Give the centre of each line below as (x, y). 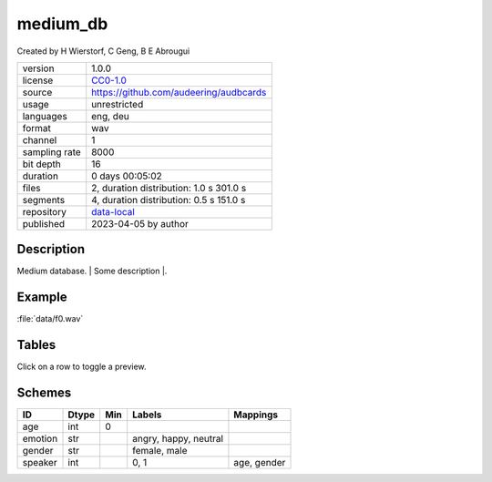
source (37, 92)
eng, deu (110, 116)
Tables (36, 345)
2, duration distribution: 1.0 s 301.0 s (169, 188)
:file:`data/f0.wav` (50, 319)
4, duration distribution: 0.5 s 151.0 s (169, 200)
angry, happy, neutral (178, 439)
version (38, 68)
